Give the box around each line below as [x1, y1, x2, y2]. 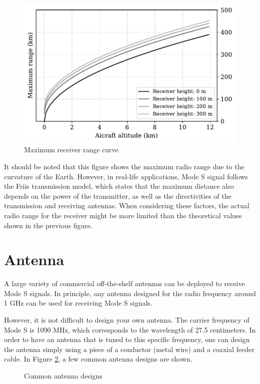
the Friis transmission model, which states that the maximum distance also [4, 181, 234, 191]
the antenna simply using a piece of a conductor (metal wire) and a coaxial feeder [4, 344, 254, 354]
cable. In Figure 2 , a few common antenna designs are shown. [4, 354, 192, 364]
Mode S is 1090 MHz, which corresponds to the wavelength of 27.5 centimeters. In [4, 324, 256, 335]
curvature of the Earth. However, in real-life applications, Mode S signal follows [4, 171, 248, 181]
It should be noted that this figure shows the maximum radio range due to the [4, 161, 244, 171]
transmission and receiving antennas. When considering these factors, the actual [4, 200, 249, 211]
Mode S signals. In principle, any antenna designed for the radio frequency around [4, 288, 256, 298]
